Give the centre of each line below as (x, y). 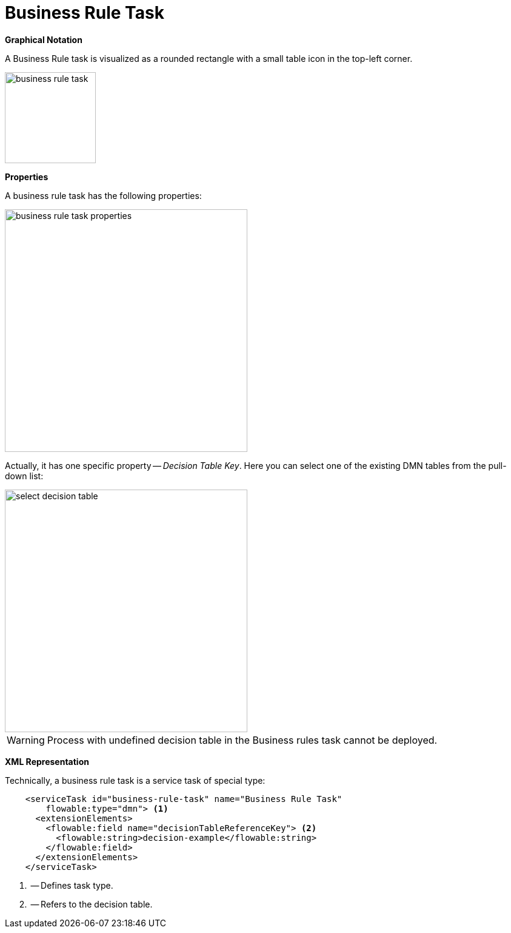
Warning (26, 740)
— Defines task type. (72, 885)
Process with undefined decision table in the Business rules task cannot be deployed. (242, 740)
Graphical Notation (44, 39)
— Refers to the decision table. (92, 904)
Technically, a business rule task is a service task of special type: (135, 780)
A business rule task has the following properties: (103, 195)
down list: (24, 476)
